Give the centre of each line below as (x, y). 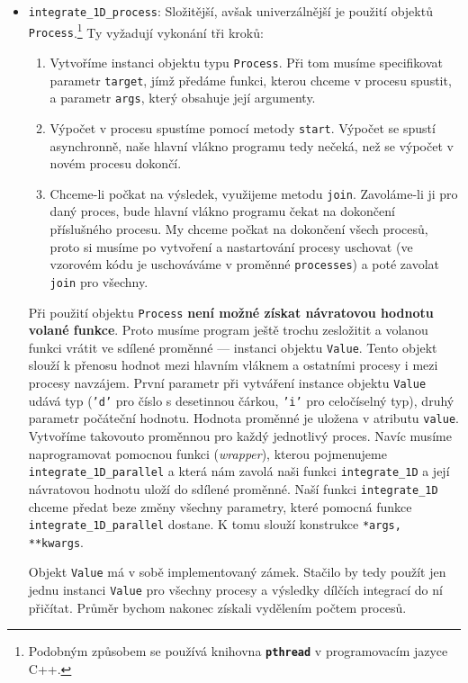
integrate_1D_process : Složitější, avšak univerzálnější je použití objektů (230, 11)
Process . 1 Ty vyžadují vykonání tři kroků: (146, 31)
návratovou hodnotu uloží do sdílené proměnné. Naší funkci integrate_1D (233, 488)
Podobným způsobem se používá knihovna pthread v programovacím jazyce (238, 651)
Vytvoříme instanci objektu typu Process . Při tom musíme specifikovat (247, 62)
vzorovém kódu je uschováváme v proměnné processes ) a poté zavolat (245, 264)
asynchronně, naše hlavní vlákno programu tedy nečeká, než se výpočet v (252, 145)
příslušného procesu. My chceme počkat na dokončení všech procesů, (239, 229)
